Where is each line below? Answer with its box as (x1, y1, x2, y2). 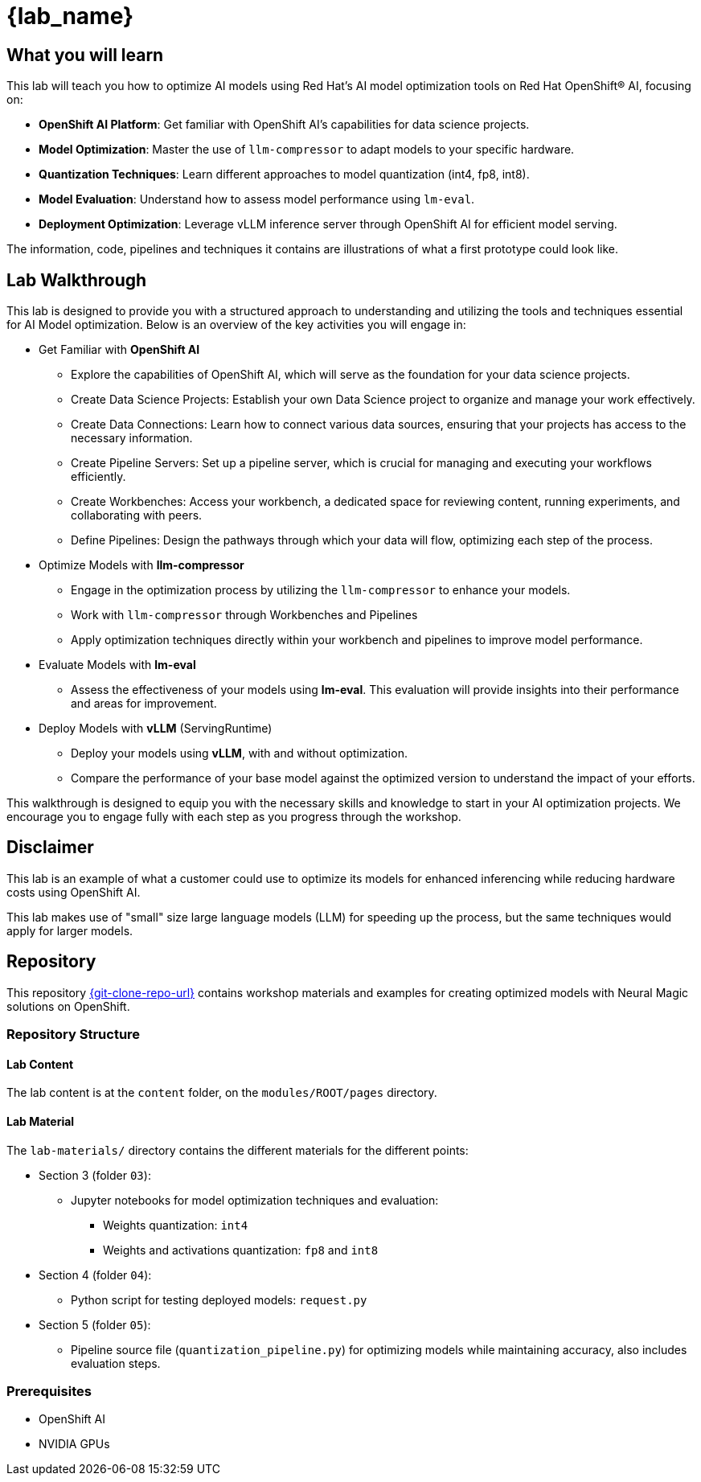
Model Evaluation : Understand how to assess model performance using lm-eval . (39, 192, 475, 207)
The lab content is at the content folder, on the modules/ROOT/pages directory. (6, 1086, 437, 1100)
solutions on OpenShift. (6, 999, 130, 1013)
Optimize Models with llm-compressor (39, 558, 244, 573)
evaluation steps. (71, 1356, 161, 1370)
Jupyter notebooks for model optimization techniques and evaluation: (71, 1193, 439, 1207)
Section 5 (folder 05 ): (39, 1317, 151, 1332)
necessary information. (71, 431, 193, 445)
